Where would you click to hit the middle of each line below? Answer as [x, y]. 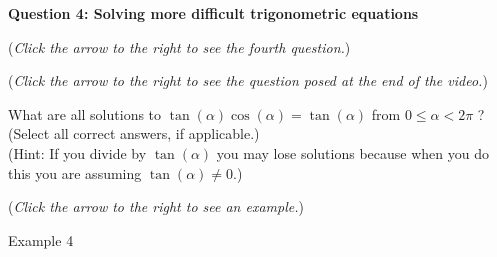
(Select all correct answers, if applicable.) [134, 133]
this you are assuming [75, 172]
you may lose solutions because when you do [352, 152]
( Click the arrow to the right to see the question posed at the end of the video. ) [248, 80]
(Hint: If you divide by [77, 152]
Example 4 [41, 239]
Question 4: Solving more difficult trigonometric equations [213, 13]
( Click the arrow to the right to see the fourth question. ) [179, 46]
